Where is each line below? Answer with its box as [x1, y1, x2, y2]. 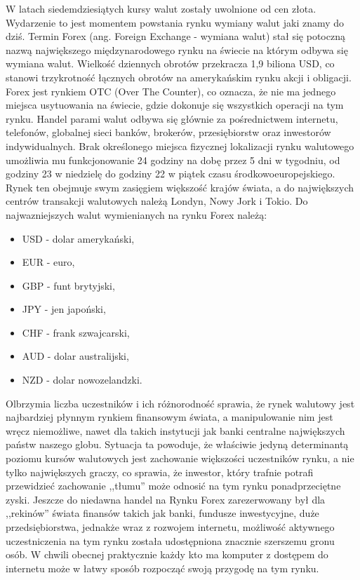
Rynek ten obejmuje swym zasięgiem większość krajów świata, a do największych [6, 180, 354, 194]
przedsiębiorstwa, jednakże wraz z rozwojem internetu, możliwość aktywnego [6, 520, 335, 534]
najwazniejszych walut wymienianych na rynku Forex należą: [6, 207, 267, 222]
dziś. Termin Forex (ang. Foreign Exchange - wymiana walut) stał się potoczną [6, 29, 345, 43]
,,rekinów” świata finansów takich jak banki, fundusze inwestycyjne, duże [6, 506, 319, 520]
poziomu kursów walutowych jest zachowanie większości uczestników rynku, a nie [6, 451, 354, 466]
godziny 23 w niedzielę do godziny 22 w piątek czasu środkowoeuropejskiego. [6, 166, 335, 181]
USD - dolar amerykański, [22, 231, 135, 245]
